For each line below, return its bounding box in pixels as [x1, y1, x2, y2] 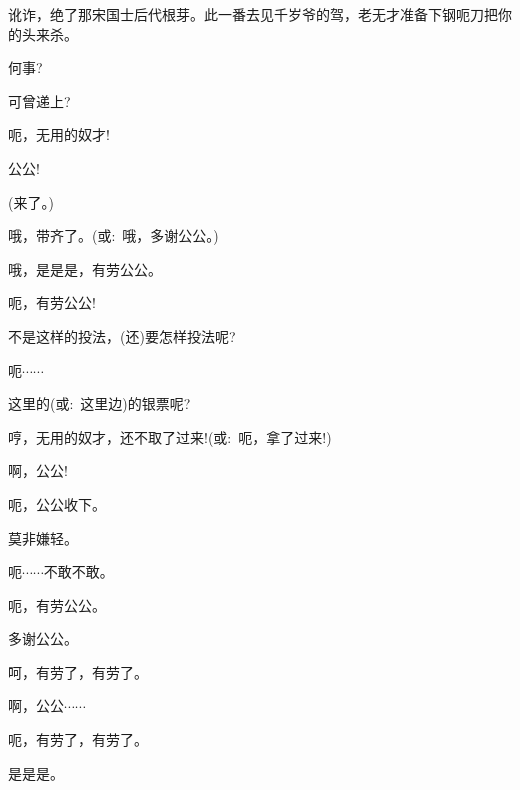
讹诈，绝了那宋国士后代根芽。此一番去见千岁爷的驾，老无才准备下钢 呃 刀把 [8, 4, 498, 24]
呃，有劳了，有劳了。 [8, 729, 148, 750]
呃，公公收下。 [8, 493, 106, 514]
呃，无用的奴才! [8, 124, 110, 145]
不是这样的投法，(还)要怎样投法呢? [8, 325, 236, 346]
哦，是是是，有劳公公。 [8, 258, 162, 279]
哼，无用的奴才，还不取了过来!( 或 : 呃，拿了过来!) [8, 426, 332, 447]
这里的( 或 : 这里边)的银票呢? [8, 393, 191, 414]
